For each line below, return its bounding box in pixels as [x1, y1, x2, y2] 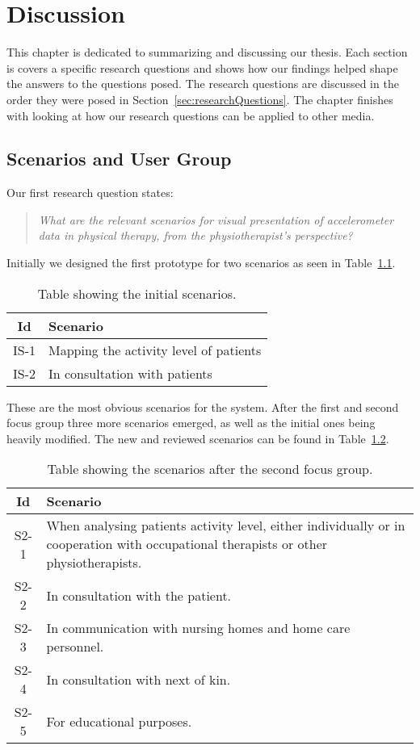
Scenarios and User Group [6, 146, 232, 171]
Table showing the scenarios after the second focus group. [47, 459, 373, 479]
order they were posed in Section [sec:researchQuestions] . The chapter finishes [6, 90, 393, 107]
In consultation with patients [48, 363, 212, 383]
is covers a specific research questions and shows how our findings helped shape [6, 59, 398, 76]
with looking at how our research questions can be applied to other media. [6, 107, 375, 124]
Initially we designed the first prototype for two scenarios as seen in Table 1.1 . [6, 254, 396, 271]
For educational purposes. [46, 711, 192, 731]
